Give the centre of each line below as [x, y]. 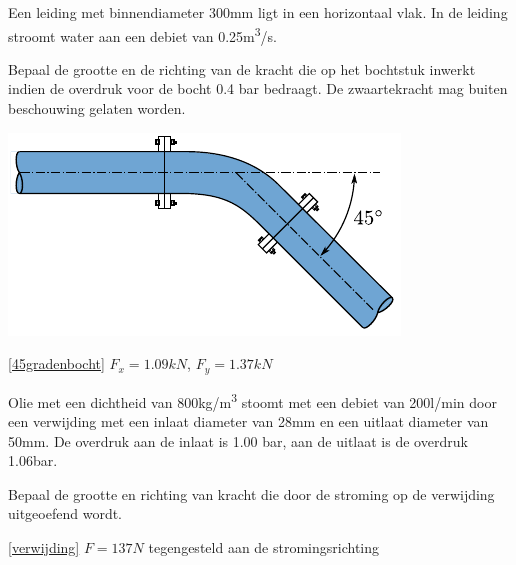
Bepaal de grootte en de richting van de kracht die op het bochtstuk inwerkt [242, 68]
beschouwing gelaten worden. [97, 108]
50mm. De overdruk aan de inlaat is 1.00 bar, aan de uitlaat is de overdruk [238, 440]
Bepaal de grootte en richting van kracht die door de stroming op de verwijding [251, 493]
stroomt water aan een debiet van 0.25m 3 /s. [142, 34]
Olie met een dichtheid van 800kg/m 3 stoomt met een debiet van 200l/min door [252, 400]
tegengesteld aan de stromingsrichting [264, 546]
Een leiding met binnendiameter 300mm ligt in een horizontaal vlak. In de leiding [258, 12]
